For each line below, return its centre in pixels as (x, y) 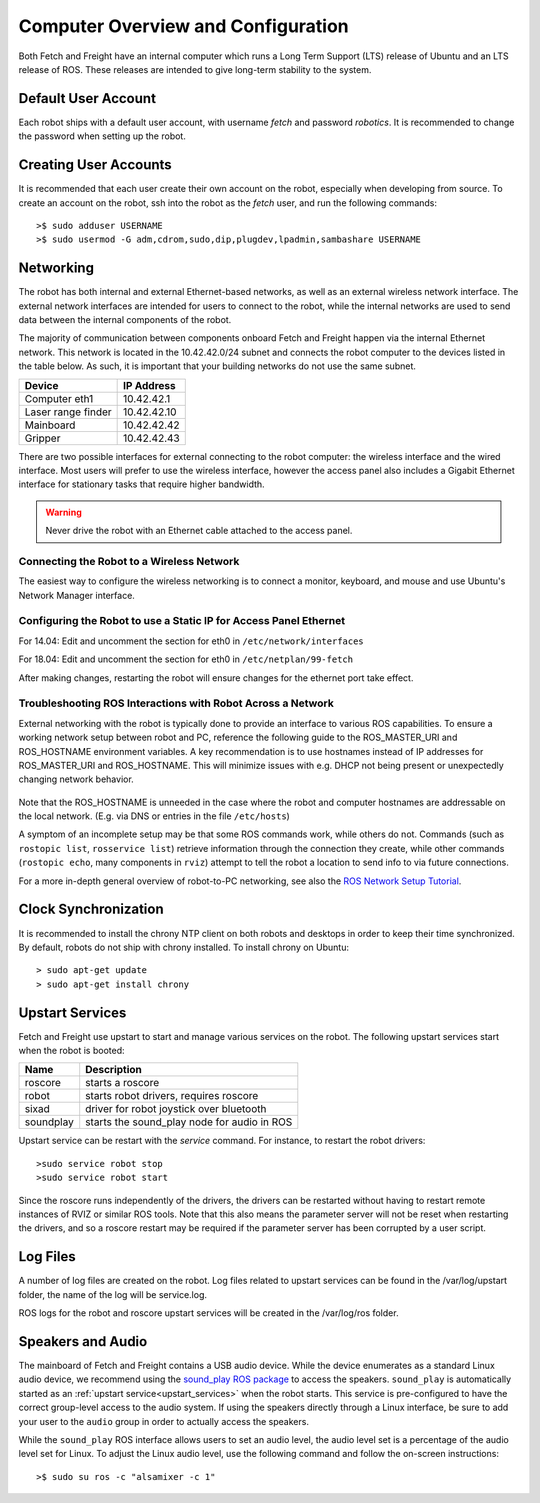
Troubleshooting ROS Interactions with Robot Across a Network (176, 703)
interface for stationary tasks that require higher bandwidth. (141, 484)
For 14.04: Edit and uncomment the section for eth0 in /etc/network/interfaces (191, 641)
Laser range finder (68, 412)
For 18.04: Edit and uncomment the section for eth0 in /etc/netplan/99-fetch (186, 659)
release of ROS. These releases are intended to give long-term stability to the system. (195, 69)
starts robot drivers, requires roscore (172, 1096)
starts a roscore (122, 1083)
